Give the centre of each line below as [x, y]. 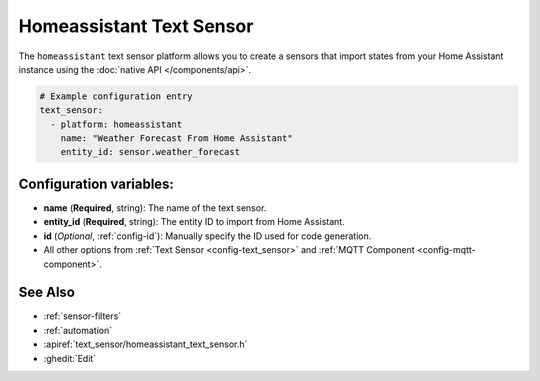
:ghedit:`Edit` [70, 358]
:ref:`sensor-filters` [82, 316]
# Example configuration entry [116, 96]
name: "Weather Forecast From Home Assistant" [177, 138]
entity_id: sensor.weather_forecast [150, 152]
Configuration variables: [96, 183]
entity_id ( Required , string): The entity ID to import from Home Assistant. [194, 222]
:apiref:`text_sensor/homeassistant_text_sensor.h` [145, 344]
